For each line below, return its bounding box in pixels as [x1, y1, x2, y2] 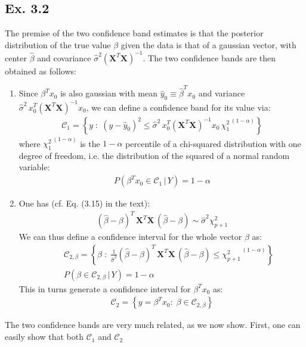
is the [80, 137, 100, 149]
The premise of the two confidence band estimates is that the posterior [5, 27, 264, 39]
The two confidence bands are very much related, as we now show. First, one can [5, 318, 301, 331]
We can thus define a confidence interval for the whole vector [18, 230, 242, 243]
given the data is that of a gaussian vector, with [120, 38, 296, 51]
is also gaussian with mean [60, 87, 158, 99]
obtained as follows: [5, 64, 76, 77]
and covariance [37, 51, 91, 64]
